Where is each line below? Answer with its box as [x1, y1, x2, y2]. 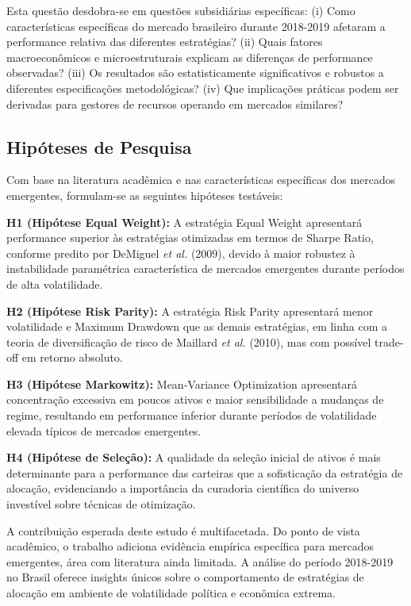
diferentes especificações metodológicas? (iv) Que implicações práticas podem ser [6, 79, 399, 96]
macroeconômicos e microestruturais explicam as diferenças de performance [6, 48, 373, 65]
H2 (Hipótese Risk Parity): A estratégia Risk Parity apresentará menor [6, 302, 374, 319]
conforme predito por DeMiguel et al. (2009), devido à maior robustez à [6, 244, 355, 261]
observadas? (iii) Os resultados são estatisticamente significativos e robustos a [6, 64, 384, 81]
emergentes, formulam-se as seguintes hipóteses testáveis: [6, 186, 283, 203]
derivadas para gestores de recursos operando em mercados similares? [6, 95, 344, 112]
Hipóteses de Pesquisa [6, 134, 192, 159]
